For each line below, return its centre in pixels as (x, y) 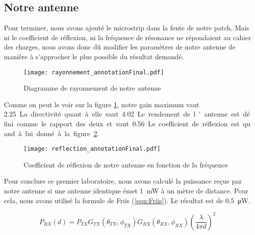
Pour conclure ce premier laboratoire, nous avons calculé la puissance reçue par (123, 181)
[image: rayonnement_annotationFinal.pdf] (94, 72)
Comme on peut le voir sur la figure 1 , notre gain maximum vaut (102, 104)
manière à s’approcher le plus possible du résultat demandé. (94, 56)
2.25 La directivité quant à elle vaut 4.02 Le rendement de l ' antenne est (122, 114)
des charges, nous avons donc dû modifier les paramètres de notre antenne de (120, 47)
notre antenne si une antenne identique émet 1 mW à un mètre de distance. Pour (126, 191)
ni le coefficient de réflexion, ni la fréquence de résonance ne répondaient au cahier (127, 37)
